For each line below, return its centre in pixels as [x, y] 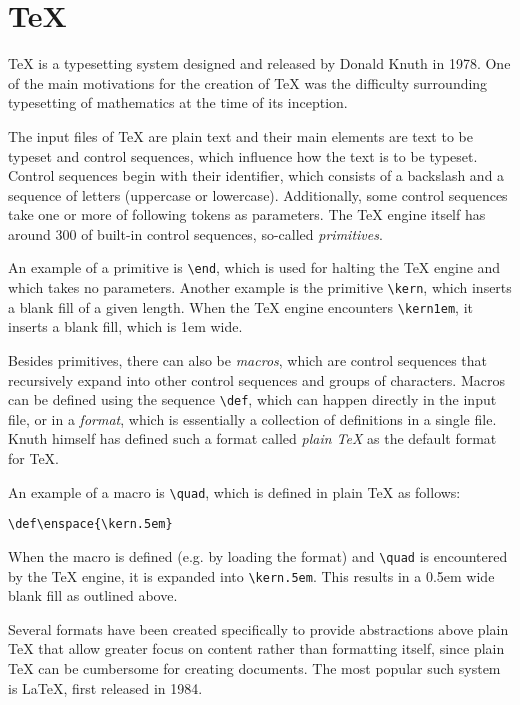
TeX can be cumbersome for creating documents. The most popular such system [254, 668]
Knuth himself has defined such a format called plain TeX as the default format [252, 438]
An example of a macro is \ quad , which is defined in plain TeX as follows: [234, 491]
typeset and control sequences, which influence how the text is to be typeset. [243, 155]
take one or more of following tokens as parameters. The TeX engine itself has [247, 214]
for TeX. [33, 458]
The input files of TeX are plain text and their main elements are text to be [240, 135]
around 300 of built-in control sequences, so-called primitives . [195, 233]
